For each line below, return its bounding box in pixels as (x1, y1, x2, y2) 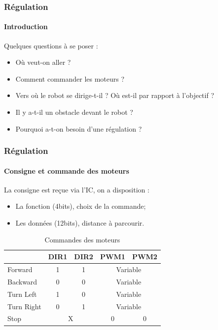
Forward (7, 264, 33, 275)
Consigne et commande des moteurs (4, 165, 129, 176)
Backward (7, 276, 37, 286)
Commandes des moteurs (44, 234, 120, 244)
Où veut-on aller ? (15, 57, 71, 67)
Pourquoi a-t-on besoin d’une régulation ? (15, 123, 142, 134)
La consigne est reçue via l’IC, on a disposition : (4, 184, 149, 194)
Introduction (4, 21, 48, 32)
